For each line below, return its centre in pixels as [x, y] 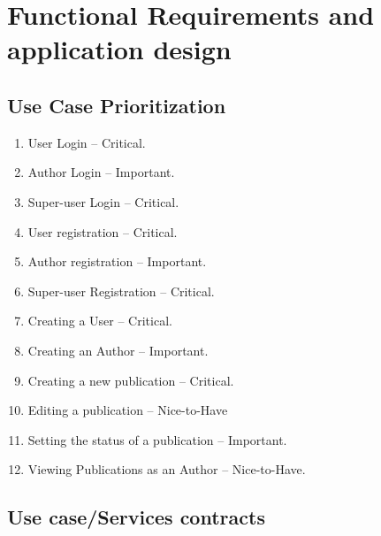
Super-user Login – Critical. [103, 201]
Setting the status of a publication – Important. [157, 439]
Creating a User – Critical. [100, 321]
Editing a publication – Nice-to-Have [128, 410]
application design [119, 49]
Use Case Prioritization [117, 105]
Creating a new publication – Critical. [131, 380]
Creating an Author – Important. [118, 350]
